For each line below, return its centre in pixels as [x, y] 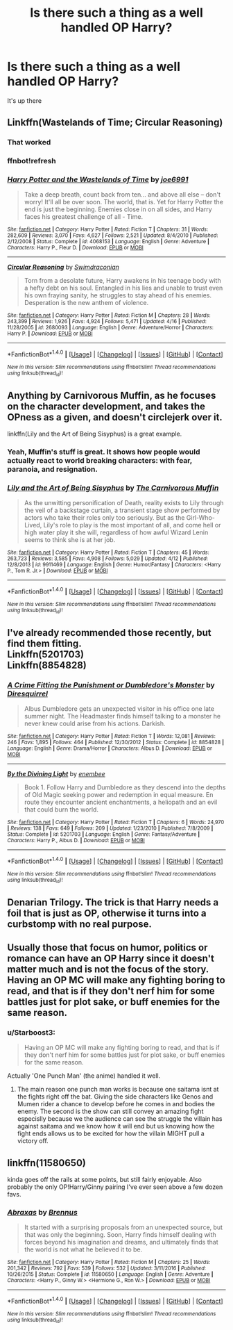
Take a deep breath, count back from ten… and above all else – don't [122, 195]
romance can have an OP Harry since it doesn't [111, 958]
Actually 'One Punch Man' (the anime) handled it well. [84, 1076]
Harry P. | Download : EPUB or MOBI [50, 334]
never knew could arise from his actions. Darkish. [95, 723]
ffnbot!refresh [32, 161]
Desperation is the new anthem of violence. [86, 303]
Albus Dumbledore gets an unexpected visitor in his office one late [119, 709]
